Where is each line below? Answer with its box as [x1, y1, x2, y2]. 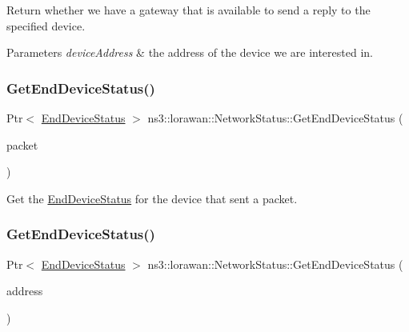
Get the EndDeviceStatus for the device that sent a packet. [6, 190, 298, 206]
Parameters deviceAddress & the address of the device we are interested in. [6, 44, 373, 61]
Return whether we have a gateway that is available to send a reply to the [6, 2, 371, 18]
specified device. [6, 17, 86, 34]
